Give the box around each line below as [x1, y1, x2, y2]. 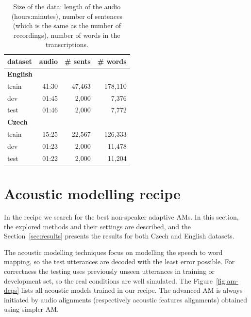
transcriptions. [45, 39, 88, 49]
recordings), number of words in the [14, 30, 120, 40]
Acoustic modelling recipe [4, 184, 181, 203]
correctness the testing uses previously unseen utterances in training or [4, 266, 215, 276]
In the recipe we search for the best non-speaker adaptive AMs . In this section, [4, 211, 239, 222]
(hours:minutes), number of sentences [11, 11, 122, 21]
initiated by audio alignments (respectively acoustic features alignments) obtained [4, 294, 247, 304]
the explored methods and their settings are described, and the [4, 221, 191, 231]
